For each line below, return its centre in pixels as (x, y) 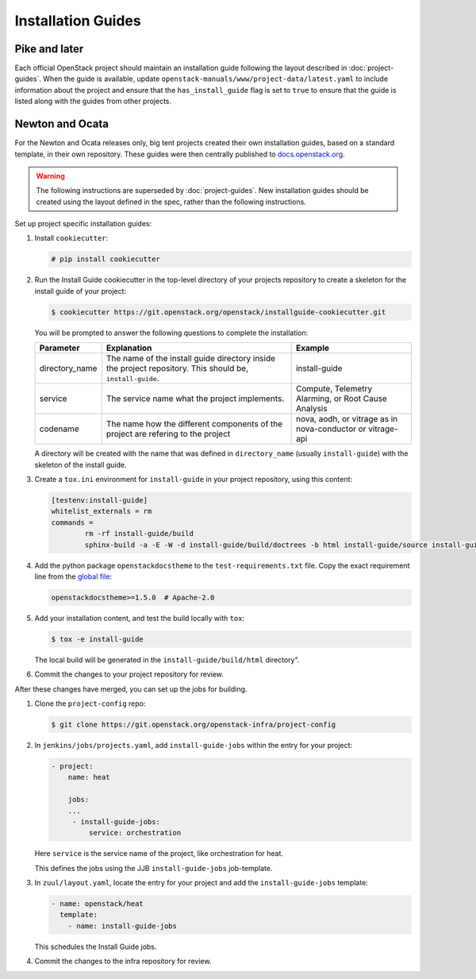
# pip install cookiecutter (106, 259)
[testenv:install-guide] (100, 500)
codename (59, 429)
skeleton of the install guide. (81, 464)
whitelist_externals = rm (102, 511)
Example (312, 348)
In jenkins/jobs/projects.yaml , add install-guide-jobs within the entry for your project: (194, 745)
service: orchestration (135, 833)
